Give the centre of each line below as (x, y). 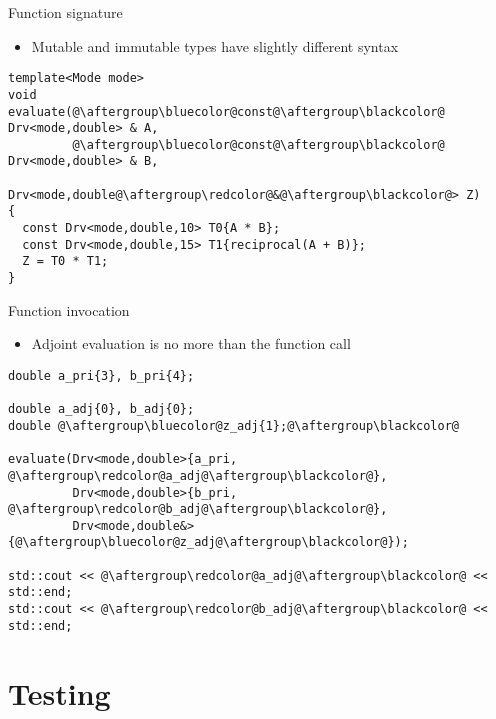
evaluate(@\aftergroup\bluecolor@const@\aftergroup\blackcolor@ (226, 111)
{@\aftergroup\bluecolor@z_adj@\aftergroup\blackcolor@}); (208, 542)
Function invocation (69, 309)
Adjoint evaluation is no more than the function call (191, 343)
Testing (59, 692)
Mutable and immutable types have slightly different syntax (215, 45)
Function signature (65, 12)
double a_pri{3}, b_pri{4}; (101, 375)
